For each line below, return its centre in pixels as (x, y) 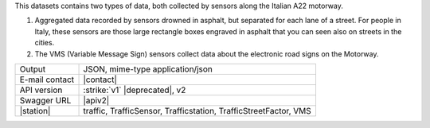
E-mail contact (47, 80)
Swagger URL (45, 100)
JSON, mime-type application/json (148, 69)
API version (41, 90)
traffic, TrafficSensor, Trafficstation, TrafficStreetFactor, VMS (197, 111)
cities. (45, 43)
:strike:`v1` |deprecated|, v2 (135, 90)
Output (33, 69)
